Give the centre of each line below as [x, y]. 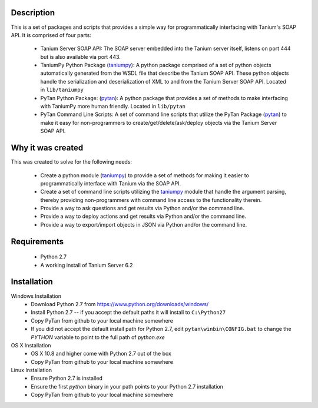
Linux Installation [32, 370]
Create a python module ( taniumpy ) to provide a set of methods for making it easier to [145, 175]
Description [33, 13]
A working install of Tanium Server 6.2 [87, 265]
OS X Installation [31, 345]
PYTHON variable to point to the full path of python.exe [98, 337]
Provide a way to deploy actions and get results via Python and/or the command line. [143, 216]
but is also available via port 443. [80, 57]
